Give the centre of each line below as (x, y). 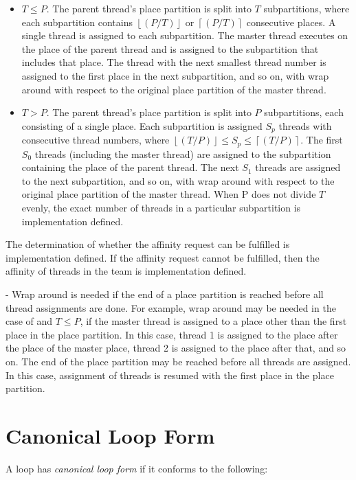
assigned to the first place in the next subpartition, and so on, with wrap (175, 75)
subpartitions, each (304, 112)
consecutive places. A (291, 22)
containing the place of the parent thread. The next (130, 167)
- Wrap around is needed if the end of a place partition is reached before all (165, 294)
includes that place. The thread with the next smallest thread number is (174, 62)
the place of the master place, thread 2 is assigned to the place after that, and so (176, 348)
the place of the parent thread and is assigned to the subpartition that (170, 48)
